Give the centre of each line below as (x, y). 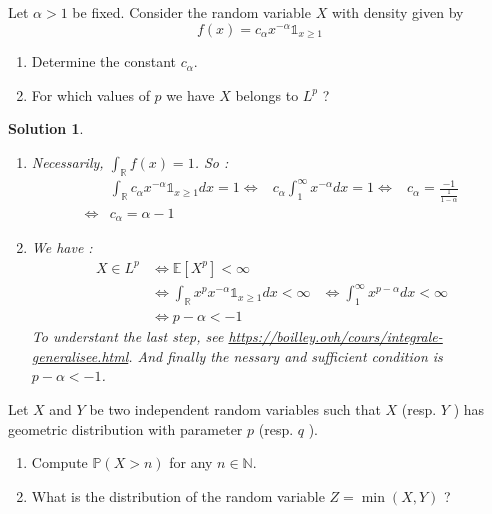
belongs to (267, 94)
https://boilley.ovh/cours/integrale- (335, 336)
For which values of (90, 94)
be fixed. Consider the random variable (191, 12)
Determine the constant (103, 61)
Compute (59, 462)
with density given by (397, 12)
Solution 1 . (46, 128)
